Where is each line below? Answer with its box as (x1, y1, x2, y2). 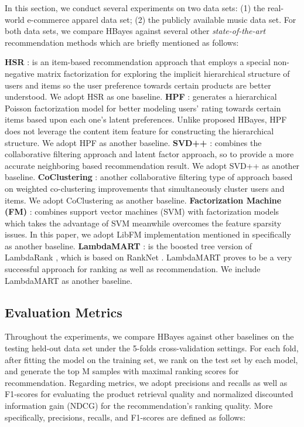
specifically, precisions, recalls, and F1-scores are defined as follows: (5, 411, 245, 423)
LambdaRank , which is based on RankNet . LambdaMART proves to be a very (5, 251, 292, 263)
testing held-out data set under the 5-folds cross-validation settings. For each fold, (5, 342, 299, 354)
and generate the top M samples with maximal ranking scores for (5, 365, 239, 377)
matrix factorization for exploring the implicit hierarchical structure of (37, 67, 290, 79)
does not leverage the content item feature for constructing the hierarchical (5, 124, 274, 137)
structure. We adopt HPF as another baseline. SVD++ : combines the (5, 136, 262, 148)
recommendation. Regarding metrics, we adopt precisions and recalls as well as (5, 376, 288, 388)
